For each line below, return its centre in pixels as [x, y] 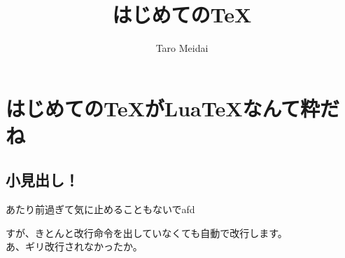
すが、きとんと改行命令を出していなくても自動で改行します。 [147, 232]
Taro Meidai [182, 48]
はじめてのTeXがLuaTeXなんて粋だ [173, 108]
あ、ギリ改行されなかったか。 [74, 246]
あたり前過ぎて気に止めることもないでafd [100, 209]
